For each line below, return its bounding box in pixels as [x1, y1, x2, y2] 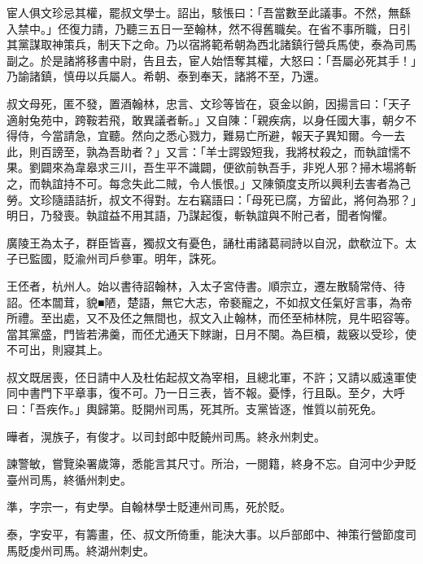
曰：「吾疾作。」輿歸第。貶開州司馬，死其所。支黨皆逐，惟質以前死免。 [7, 400, 382, 418]
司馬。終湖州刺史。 [51, 541, 155, 558]
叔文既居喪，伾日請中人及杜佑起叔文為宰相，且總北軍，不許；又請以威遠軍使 [7, 368, 416, 385]
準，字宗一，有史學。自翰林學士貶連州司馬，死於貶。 [7, 498, 291, 515]
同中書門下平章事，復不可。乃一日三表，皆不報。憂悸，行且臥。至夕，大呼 [7, 384, 405, 401]
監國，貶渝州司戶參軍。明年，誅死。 [28, 250, 223, 267]
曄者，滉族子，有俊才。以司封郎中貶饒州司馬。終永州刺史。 [7, 427, 325, 444]
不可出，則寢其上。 [7, 341, 109, 358]
